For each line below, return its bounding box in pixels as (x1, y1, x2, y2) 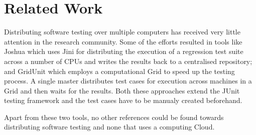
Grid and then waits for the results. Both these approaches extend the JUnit (4, 85, 240, 95)
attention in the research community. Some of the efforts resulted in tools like (4, 36, 242, 46)
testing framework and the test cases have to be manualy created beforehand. (4, 95, 242, 105)
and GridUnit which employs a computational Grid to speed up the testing (4, 65, 235, 76)
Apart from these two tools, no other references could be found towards (4, 111, 224, 122)
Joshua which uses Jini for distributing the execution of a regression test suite (4, 46, 243, 56)
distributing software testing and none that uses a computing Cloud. (4, 121, 215, 132)
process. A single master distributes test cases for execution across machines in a (4, 75, 252, 86)
